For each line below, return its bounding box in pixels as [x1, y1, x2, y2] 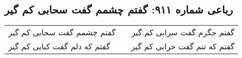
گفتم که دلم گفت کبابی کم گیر [8, 41, 110, 52]
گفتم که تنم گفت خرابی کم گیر [131, 41, 235, 52]
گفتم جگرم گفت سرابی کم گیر [131, 27, 235, 38]
